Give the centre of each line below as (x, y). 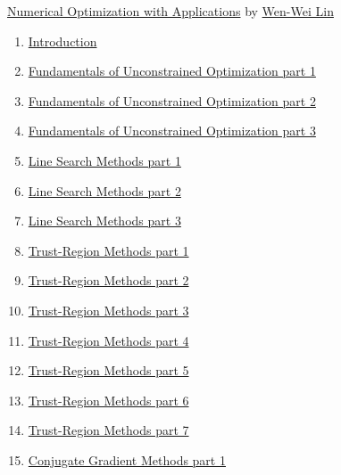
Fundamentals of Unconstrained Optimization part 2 (172, 100)
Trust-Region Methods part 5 (108, 370)
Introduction (62, 41)
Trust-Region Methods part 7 (108, 430)
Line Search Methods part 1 (104, 160)
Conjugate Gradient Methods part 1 (127, 459)
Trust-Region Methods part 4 (108, 340)
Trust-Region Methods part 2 (108, 280)
